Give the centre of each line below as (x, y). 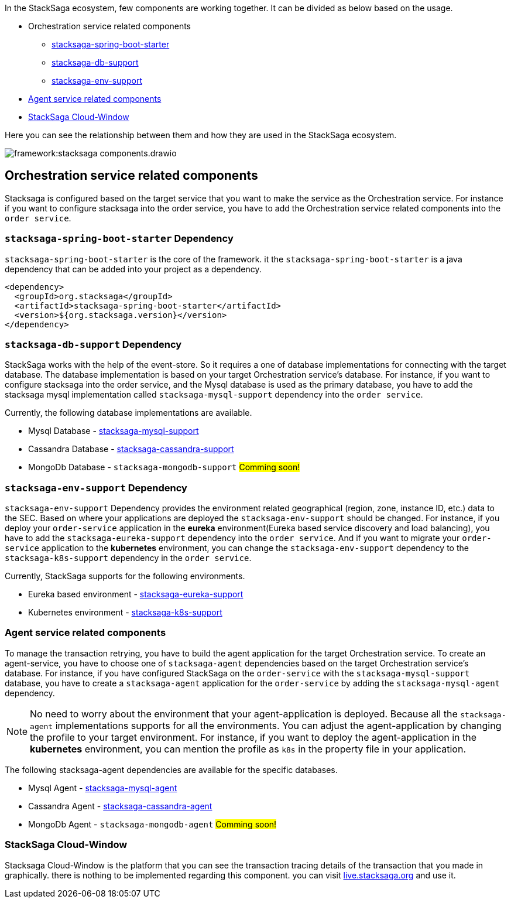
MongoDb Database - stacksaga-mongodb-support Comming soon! (164, 467)
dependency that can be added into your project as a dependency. (133, 269)
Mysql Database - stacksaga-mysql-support (114, 431)
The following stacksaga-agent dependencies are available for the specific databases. (171, 769)
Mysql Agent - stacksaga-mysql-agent (103, 788)
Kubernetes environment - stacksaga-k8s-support (125, 613)
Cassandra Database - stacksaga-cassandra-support (131, 449)
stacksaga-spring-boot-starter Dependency (119, 239)
